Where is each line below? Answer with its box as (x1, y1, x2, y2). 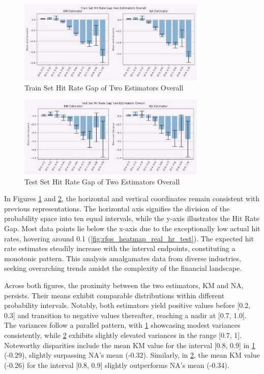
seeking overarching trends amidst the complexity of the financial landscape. (4, 263, 242, 273)
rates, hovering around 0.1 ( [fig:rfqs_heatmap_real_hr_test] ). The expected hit (4, 233, 254, 243)
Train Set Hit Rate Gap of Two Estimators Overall (24, 82, 184, 92)
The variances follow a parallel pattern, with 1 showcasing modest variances (4, 320, 241, 330)
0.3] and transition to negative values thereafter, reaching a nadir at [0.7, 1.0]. (4, 309, 247, 320)
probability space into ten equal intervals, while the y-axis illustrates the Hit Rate (4, 213, 259, 224)
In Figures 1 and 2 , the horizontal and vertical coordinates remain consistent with (4, 193, 259, 204)
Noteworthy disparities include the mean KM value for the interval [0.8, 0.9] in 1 (4, 339, 255, 350)
